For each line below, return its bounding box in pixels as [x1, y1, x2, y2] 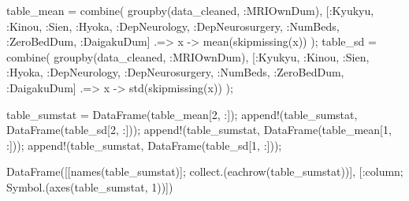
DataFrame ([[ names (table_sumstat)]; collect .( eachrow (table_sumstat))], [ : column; [6, 163, 403, 180]
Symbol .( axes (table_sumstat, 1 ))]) [6, 178, 173, 195]
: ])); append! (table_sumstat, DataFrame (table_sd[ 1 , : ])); [6, 136, 282, 153]
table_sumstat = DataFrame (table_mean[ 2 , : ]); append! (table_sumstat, [6, 106, 358, 122]
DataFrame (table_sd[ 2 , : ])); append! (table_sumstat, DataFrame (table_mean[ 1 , [6, 121, 392, 138]
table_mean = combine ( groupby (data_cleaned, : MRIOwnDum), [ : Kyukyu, [6, 2, 374, 18]
